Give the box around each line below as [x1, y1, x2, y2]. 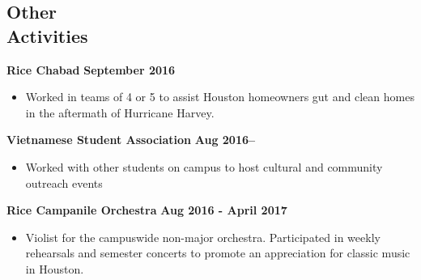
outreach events [25, 174, 103, 191]
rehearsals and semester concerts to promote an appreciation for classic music [25, 244, 410, 261]
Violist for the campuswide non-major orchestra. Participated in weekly [25, 228, 381, 245]
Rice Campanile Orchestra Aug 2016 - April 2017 [6, 202, 287, 218]
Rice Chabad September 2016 [6, 61, 176, 78]
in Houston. [25, 260, 84, 277]
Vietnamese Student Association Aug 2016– [6, 131, 256, 148]
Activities [6, 23, 88, 48]
